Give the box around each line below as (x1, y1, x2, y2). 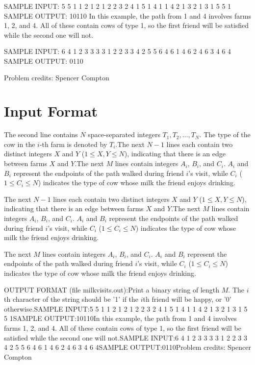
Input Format (4, 101, 98, 121)
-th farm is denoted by (39, 139, 107, 149)
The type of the (204, 129, 251, 140)
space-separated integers (88, 129, 160, 140)
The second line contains (4, 129, 78, 140)
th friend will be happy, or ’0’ (143, 294, 231, 304)
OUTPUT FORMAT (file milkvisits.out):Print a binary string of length (4, 284, 220, 294)
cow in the (4, 139, 35, 149)
